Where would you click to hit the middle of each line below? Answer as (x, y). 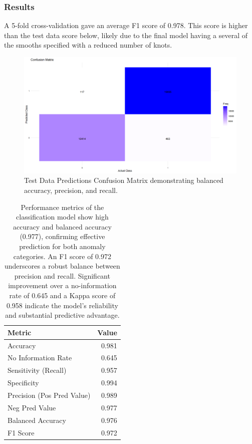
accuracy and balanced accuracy (62, 226)
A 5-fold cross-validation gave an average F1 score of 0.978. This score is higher (126, 25)
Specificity (23, 383)
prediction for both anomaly (62, 246)
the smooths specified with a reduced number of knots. (88, 45)
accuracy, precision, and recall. (71, 190)
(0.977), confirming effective (62, 236)
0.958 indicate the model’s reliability (62, 305)
